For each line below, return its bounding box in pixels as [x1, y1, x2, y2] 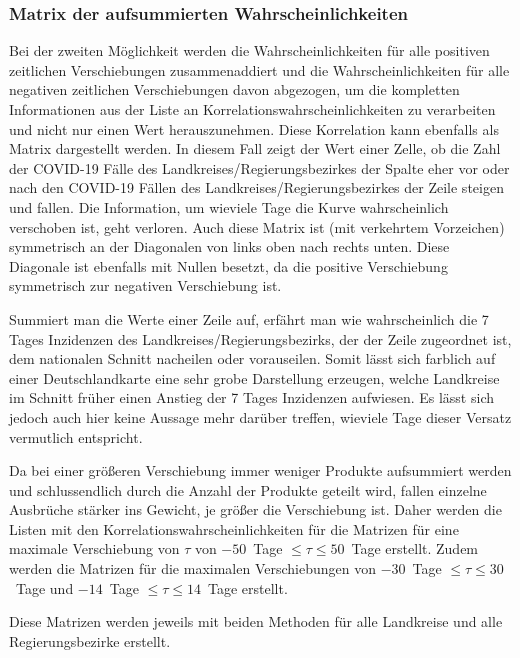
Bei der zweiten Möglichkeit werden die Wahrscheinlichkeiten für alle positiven [9, 40, 490, 61]
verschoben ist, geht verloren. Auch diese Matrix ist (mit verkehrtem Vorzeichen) [9, 216, 505, 237]
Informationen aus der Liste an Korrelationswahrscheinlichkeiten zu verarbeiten [9, 99, 496, 119]
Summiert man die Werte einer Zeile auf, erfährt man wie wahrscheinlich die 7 [9, 308, 489, 329]
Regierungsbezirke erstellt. [9, 630, 171, 651]
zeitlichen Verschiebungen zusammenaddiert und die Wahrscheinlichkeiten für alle [9, 59, 510, 80]
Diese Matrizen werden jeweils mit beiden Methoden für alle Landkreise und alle [9, 611, 503, 632]
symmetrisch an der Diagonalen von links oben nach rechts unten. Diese [9, 236, 450, 257]
